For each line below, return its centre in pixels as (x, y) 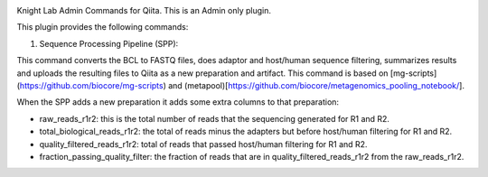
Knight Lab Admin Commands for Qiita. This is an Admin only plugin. (144, 10)
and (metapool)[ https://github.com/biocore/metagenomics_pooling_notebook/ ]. (316, 85)
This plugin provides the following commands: (103, 27)
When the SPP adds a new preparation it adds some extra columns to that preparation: (178, 102)
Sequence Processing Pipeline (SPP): (109, 43)
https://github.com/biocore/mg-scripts (91, 85)
